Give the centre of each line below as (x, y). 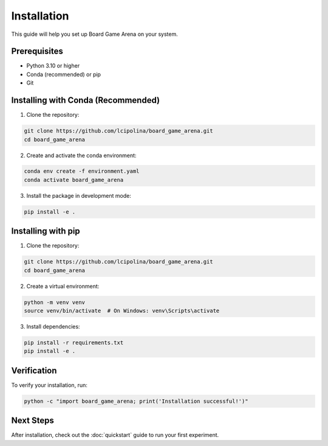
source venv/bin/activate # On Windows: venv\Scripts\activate (122, 311)
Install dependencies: (53, 327)
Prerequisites (37, 51)
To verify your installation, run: (49, 385)
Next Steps (32, 421)
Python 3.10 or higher (53, 66)
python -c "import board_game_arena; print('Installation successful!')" (136, 401)
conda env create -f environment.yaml (82, 171)
